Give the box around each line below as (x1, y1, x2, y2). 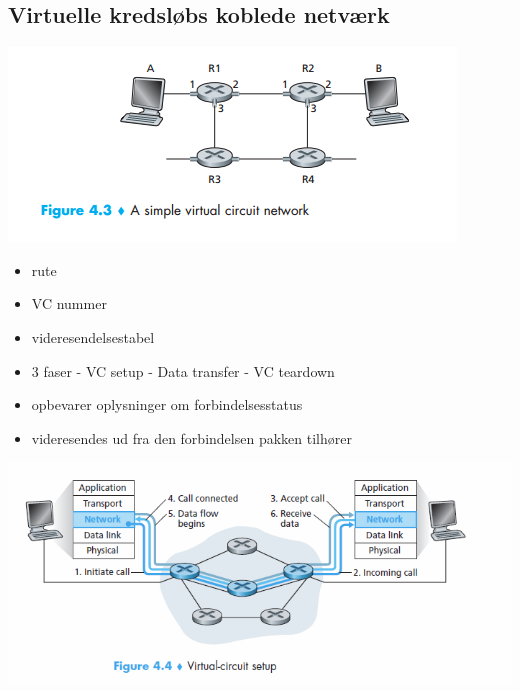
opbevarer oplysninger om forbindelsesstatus (31, 394, 303, 415)
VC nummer (31, 293, 107, 314)
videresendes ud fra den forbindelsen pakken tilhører (31, 427, 352, 448)
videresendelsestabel (31, 326, 155, 347)
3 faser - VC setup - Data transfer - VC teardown (31, 360, 335, 381)
